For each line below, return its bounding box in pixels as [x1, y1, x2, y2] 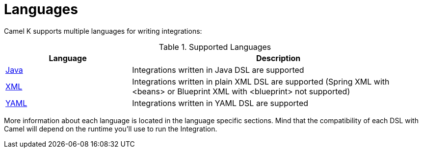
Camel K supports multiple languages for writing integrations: [4, 26, 202, 35]
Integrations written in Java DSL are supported [132, 65, 304, 75]
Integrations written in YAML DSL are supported [132, 98, 309, 108]
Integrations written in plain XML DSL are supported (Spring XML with [132, 76, 390, 87]
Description [256, 53, 301, 63]
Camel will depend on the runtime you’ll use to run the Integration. [4, 124, 217, 133]
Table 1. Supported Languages [158, 42, 271, 52]
